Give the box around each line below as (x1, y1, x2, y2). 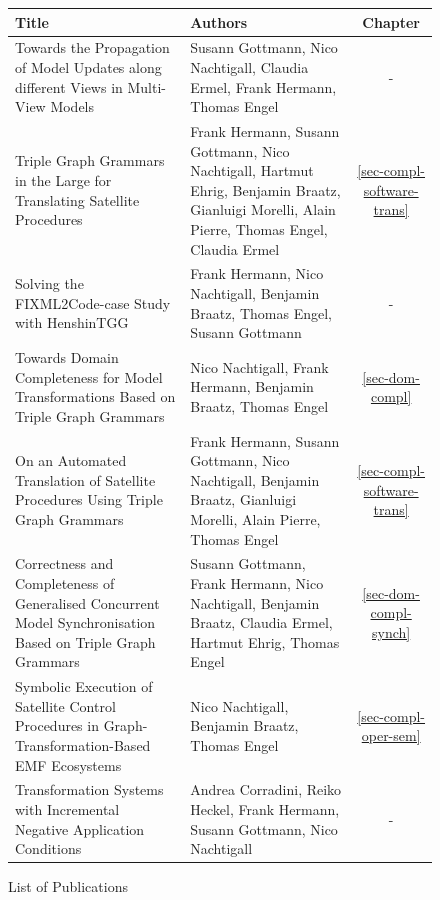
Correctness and (15, 553, 114, 574)
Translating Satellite (15, 189, 140, 210)
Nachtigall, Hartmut (190, 160, 314, 181)
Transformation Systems (15, 779, 164, 800)
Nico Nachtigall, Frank (190, 356, 329, 377)
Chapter (362, 11, 420, 32)
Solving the (15, 273, 84, 294)
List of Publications (8, 876, 128, 897)
